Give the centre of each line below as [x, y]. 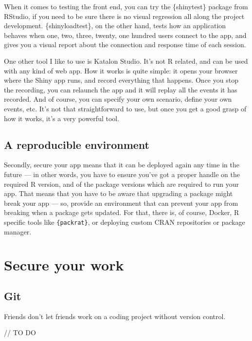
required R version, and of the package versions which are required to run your [122, 184]
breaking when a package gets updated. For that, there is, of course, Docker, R [122, 212]
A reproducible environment [77, 144]
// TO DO [20, 332]
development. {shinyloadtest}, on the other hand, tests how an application [115, 26]
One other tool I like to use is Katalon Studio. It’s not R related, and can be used [126, 61]
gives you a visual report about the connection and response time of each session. [125, 45]
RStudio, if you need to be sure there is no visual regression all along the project [124, 16]
